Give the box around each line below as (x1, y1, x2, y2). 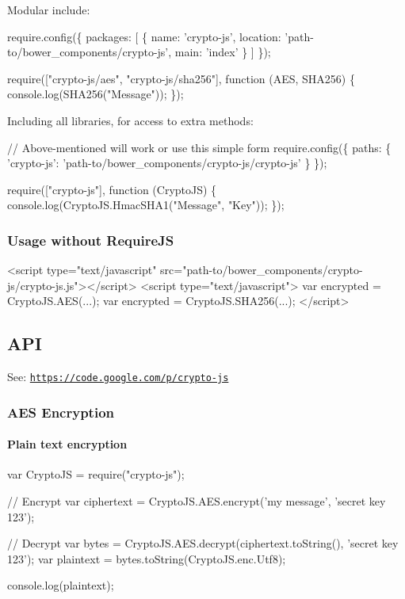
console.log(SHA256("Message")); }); (7, 86, 184, 102)
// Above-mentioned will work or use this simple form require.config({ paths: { (7, 139, 392, 155)
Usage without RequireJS (7, 230, 174, 250)
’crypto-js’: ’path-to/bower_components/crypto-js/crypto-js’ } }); (7, 155, 327, 171)
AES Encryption (7, 402, 115, 422)
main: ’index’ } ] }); (174, 44, 271, 60)
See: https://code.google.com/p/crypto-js (7, 368, 229, 385)
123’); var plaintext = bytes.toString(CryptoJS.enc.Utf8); (7, 550, 286, 567)
